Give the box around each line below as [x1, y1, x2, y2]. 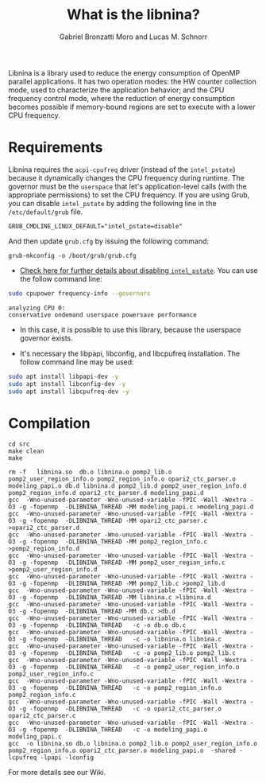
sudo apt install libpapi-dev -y [8, 372, 119, 380]
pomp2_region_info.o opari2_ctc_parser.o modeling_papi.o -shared [8, 746, 237, 755]
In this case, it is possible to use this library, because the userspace [19, 325, 241, 334]
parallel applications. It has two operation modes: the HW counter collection [8, 76, 256, 86]
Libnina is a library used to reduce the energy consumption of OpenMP [8, 68, 241, 77]
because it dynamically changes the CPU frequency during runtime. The [8, 173, 245, 182]
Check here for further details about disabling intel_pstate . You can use [19, 265, 258, 275]
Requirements [8, 138, 103, 157]
